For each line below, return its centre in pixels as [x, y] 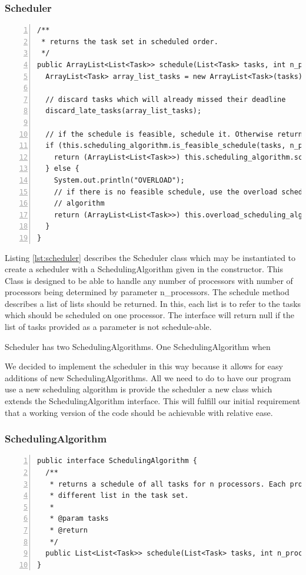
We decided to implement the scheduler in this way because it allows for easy [144, 366]
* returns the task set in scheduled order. [130, 42]
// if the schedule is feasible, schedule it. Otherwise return [174, 134]
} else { [62, 169]
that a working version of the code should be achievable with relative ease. [139, 412]
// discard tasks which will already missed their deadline [166, 99]
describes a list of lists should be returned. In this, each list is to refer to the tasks [153, 303]
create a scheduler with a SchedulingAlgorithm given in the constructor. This [144, 269]
